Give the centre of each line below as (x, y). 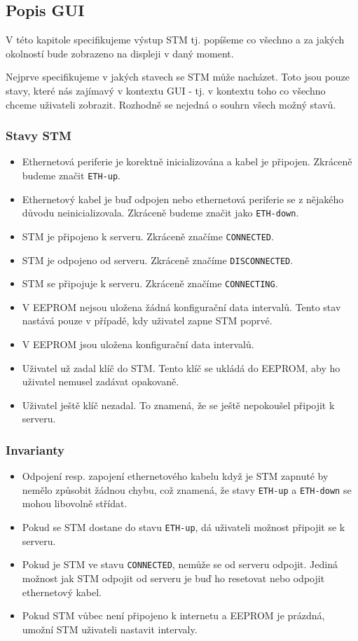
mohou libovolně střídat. (75, 503)
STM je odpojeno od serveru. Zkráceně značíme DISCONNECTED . (158, 260)
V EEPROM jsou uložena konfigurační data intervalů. (138, 344)
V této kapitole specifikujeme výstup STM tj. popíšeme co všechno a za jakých (175, 40)
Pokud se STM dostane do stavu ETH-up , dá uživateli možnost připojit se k (184, 527)
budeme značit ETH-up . (71, 175)
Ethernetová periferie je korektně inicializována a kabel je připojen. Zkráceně (187, 161)
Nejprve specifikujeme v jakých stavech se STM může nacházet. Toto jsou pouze (178, 77)
